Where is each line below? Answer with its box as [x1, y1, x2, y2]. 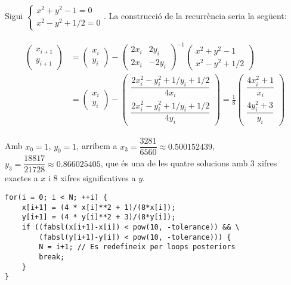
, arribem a [76, 140, 117, 152]
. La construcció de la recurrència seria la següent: [104, 10, 287, 22]
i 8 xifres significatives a [48, 172, 136, 184]
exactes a [5, 172, 38, 184]
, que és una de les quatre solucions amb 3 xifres [100, 157, 277, 169]
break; [39, 252, 65, 261]
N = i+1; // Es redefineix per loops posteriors [39, 243, 236, 252]
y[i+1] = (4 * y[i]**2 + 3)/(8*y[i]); [21, 213, 176, 222]
